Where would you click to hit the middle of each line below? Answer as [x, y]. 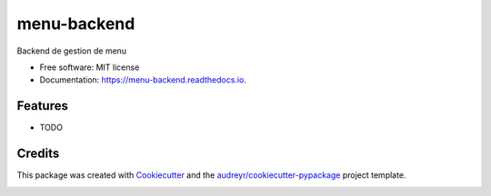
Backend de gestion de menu [72, 51]
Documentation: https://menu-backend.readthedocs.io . [143, 80]
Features [42, 106]
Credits [38, 154]
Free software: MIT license [90, 67]
